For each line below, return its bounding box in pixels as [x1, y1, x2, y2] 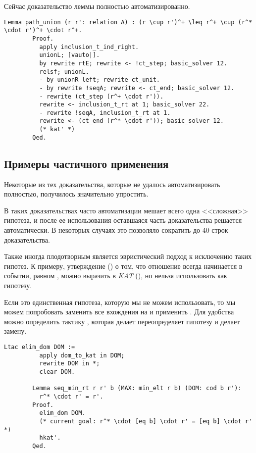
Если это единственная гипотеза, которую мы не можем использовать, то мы [4, 297, 236, 307]
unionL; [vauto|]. [39, 51, 100, 59]
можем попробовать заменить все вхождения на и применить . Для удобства [4, 306, 234, 317]
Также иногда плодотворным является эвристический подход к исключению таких [4, 251, 252, 261]
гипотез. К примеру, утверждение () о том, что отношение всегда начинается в [4, 260, 243, 271]
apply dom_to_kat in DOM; [39, 352, 125, 359]
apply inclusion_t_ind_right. [39, 43, 139, 50]
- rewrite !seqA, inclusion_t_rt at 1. [39, 109, 171, 116]
